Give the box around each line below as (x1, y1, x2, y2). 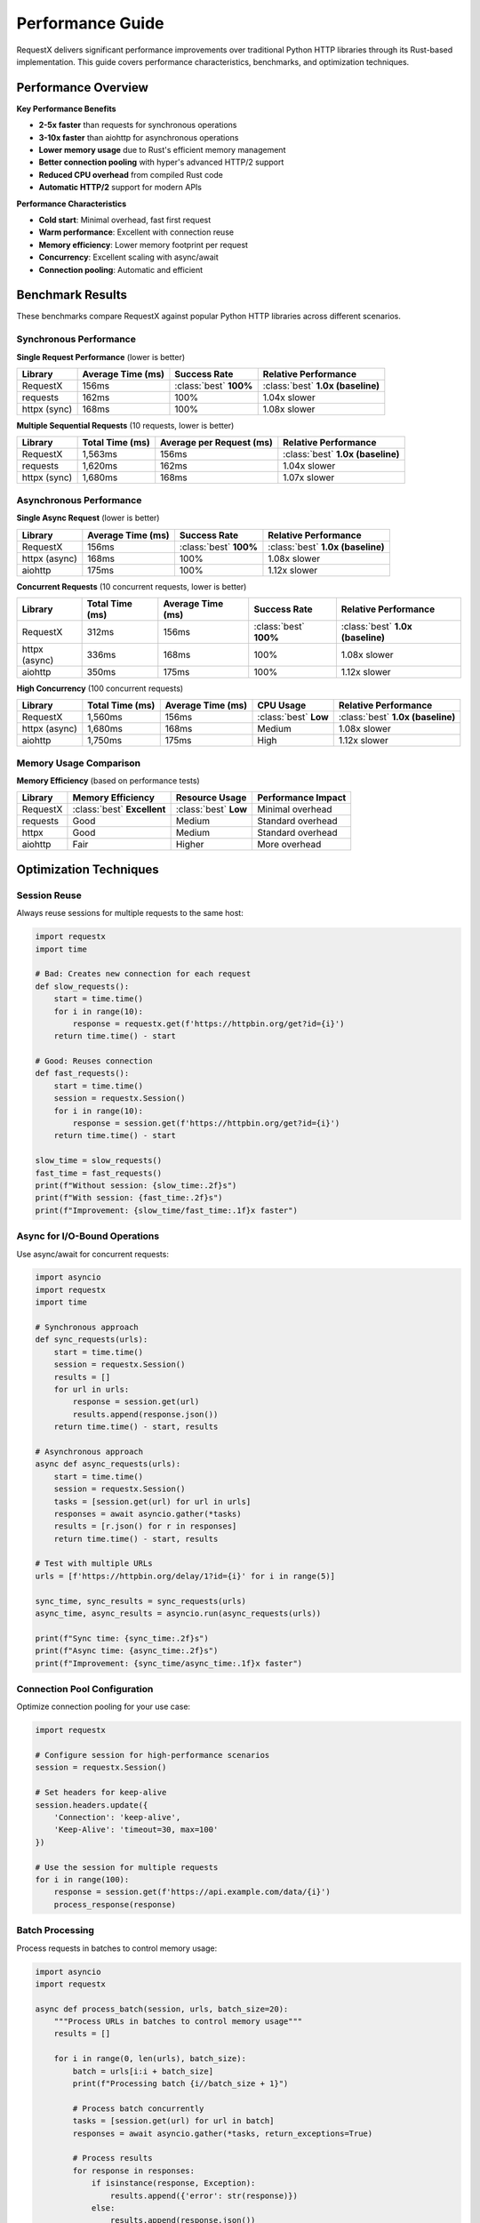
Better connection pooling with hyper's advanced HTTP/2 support (38, 156, 284, 168)
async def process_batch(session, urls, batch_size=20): (35, 2003, 289, 2014)
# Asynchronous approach (35, 1446, 144, 1457)
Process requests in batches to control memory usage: (16, 1943, 218, 1954)
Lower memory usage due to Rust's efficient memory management (38, 145, 286, 156)
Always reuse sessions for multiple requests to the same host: (16, 908, 244, 919)
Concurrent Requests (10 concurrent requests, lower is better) (16, 581, 247, 591)
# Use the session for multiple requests (35, 1862, 219, 1872)
